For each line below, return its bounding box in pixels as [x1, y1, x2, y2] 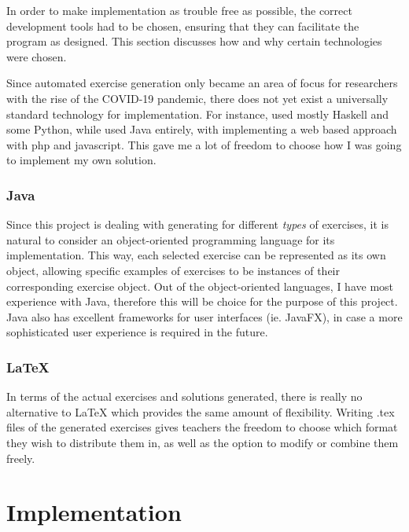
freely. [6, 449, 35, 466]
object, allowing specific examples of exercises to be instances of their [6, 262, 340, 278]
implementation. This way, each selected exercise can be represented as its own [6, 247, 386, 263]
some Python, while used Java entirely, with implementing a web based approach [6, 121, 397, 138]
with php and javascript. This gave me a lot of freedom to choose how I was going [6, 136, 402, 152]
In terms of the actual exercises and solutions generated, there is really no [6, 388, 363, 405]
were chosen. [6, 48, 67, 64]
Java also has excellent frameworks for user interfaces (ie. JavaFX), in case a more [6, 308, 403, 325]
